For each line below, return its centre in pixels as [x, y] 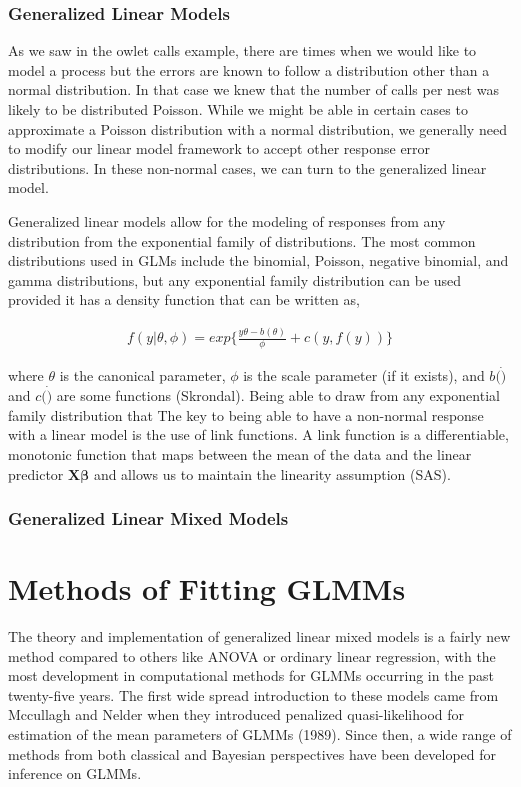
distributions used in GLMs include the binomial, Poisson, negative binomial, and [258, 260]
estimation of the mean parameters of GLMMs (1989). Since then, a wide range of [260, 734]
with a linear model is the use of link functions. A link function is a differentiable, [258, 434]
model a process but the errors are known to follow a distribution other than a [249, 69]
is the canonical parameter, [142, 375]
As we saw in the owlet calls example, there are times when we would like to [242, 50]
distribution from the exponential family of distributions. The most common [242, 240]
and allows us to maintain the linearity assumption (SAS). [272, 473]
